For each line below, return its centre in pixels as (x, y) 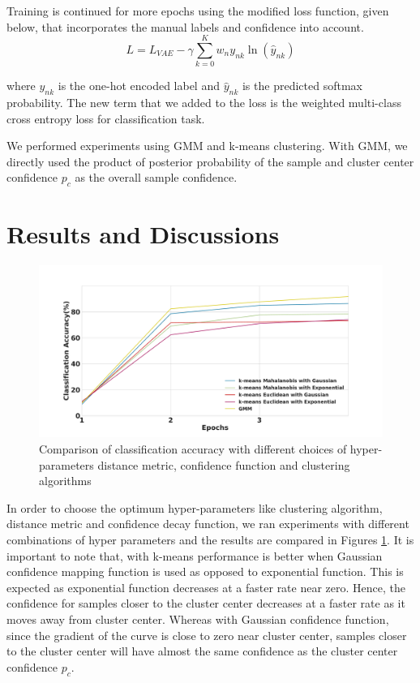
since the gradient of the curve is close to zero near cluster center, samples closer (207, 635)
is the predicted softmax (302, 86)
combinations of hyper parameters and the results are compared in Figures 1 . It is (210, 539)
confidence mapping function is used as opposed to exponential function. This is (205, 571)
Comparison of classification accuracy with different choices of (193, 449)
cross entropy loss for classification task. (106, 118)
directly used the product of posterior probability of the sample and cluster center (210, 161)
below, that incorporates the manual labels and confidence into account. (185, 26)
